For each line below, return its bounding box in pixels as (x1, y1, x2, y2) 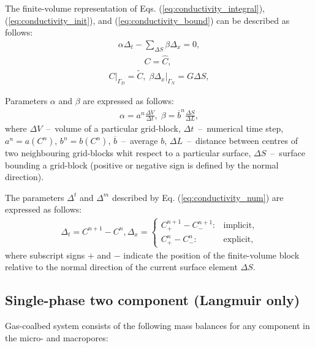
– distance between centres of (186, 134, 298, 147)
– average (121, 134, 158, 147)
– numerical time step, (198, 122, 284, 135)
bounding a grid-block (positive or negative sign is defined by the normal (5, 158, 279, 171)
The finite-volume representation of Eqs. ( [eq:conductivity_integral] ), (5, 2, 265, 14)
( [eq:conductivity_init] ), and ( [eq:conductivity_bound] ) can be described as (5, 13, 290, 26)
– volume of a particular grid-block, (46, 122, 181, 135)
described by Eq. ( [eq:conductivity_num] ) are (112, 191, 284, 203)
